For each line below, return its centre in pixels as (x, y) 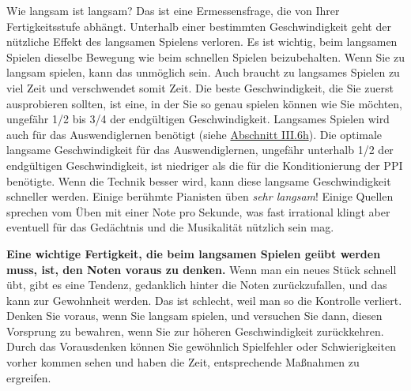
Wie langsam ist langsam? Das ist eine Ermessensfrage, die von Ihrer (173, 10)
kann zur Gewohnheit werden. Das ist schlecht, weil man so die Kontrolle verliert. (204, 300)
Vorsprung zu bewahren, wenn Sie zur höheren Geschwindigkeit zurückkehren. (195, 331)
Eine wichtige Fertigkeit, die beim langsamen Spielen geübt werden (194, 253)
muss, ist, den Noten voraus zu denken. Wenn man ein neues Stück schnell (202, 269)
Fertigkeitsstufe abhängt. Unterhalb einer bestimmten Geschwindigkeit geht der (199, 26)
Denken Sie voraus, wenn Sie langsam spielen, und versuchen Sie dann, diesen (194, 316)
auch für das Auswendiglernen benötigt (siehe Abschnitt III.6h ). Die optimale (194, 134)
